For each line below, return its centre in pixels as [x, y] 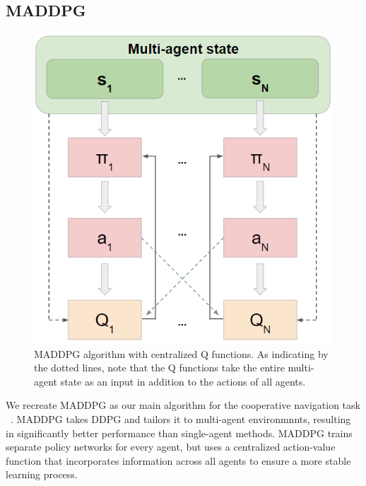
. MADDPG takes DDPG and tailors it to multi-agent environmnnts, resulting [181, 419]
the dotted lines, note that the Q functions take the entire [159, 368]
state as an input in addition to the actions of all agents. [183, 381]
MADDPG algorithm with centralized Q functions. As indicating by [181, 353]
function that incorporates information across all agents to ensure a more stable [178, 460]
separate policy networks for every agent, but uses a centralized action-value [171, 447]
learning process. [42, 474]
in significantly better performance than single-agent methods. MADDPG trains [179, 433]
